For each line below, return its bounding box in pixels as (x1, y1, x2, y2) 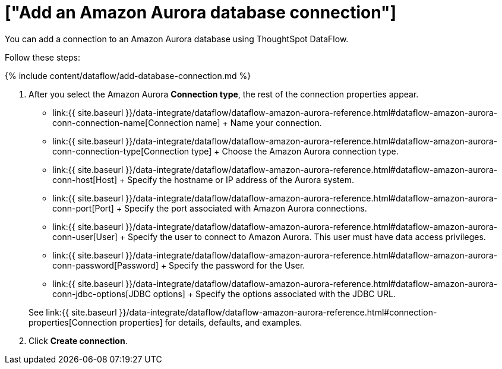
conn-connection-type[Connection (52, 146, 190, 156)
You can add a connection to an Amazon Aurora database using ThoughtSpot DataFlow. (5, 33, 349, 44)
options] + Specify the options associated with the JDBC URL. (153, 288, 396, 299)
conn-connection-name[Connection (52, 117, 194, 128)
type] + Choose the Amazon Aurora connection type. (191, 146, 399, 156)
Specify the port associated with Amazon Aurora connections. (124, 203, 367, 213)
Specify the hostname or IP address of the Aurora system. (127, 174, 354, 185)
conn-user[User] (52, 231, 118, 242)
